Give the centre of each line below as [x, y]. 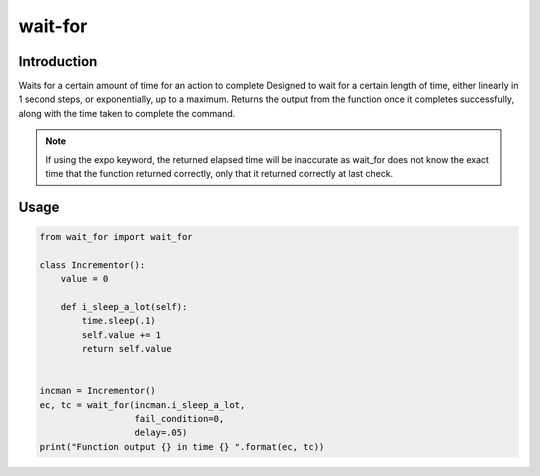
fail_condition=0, [179, 419]
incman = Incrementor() [98, 391]
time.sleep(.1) [119, 321]
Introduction [58, 61]
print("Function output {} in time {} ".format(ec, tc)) [182, 446]
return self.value [126, 349]
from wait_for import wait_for [116, 237]
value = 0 [84, 279]
